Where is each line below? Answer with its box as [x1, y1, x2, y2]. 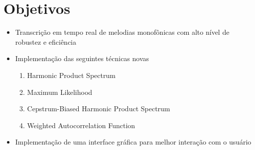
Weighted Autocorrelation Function [27, 120, 135, 130]
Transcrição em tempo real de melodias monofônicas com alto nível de [15, 27, 230, 37]
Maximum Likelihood [27, 86, 93, 97]
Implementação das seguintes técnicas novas [15, 53, 149, 64]
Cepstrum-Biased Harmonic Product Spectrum [27, 103, 170, 114]
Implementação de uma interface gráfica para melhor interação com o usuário [15, 137, 252, 147]
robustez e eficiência [15, 36, 77, 47]
